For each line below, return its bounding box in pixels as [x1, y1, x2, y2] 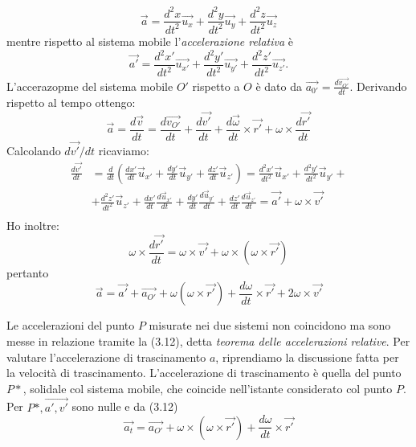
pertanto [6, 265, 49, 281]
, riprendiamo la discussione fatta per [215, 348, 399, 365]
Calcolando [6, 141, 61, 158]
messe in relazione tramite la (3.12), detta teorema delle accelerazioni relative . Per [6, 332, 410, 349]
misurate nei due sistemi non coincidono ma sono [149, 317, 391, 334]
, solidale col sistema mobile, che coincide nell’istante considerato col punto [22, 379, 393, 396]
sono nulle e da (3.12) [71, 398, 178, 415]
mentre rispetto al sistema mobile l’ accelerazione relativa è [6, 32, 293, 49]
